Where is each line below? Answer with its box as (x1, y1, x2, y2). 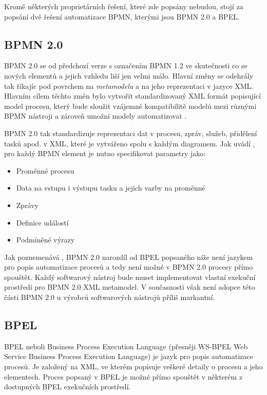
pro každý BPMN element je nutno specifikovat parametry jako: (4, 148, 206, 159)
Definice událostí (16, 217, 69, 228)
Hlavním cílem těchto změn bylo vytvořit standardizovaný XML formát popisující (4, 90, 261, 101)
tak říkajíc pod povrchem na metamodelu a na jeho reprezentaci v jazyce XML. (4, 80, 254, 91)
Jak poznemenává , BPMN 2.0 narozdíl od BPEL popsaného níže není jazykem (4, 251, 253, 262)
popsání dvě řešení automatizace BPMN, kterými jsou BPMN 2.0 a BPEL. (4, 11, 240, 22)
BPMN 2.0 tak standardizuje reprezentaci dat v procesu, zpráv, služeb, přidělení (4, 127, 257, 138)
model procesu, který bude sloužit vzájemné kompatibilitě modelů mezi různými (4, 100, 257, 111)
